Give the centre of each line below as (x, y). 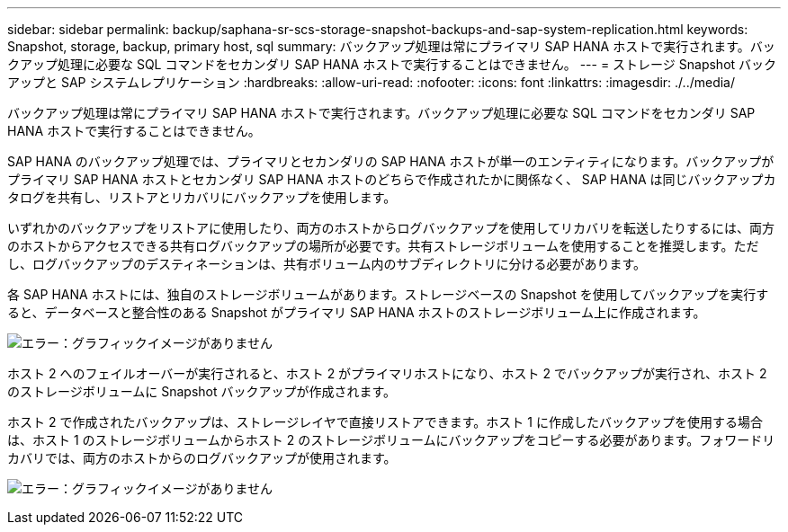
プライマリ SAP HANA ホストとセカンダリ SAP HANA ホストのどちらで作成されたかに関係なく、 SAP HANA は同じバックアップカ (392, 179)
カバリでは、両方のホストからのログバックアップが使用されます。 (202, 458)
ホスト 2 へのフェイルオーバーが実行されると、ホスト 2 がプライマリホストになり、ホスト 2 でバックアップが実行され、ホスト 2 (387, 373)
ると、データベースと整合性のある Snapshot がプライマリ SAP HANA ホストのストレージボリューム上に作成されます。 (357, 312)
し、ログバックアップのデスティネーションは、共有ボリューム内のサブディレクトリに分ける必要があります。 (327, 264)
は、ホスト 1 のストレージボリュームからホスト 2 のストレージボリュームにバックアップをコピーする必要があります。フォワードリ (391, 440)
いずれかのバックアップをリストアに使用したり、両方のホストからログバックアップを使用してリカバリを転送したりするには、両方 (391, 228)
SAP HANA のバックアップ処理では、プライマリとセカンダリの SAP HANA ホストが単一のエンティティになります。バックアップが (391, 161)
